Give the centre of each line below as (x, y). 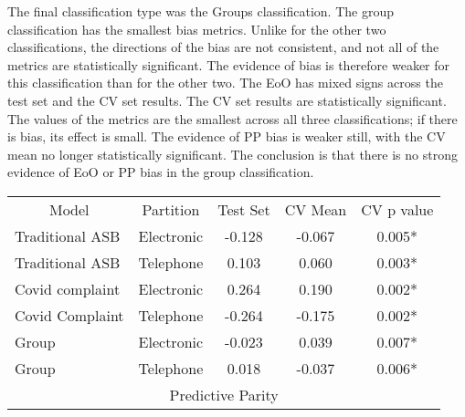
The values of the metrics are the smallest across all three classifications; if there (232, 118)
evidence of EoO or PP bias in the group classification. (161, 172)
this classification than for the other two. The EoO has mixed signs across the (225, 83)
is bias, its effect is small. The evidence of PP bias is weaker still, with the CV (227, 136)
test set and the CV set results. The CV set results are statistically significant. (227, 100)
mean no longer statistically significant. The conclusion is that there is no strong (232, 154)
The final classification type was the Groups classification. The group (201, 11)
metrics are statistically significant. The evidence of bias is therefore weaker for (229, 64)
